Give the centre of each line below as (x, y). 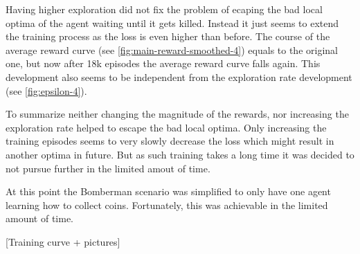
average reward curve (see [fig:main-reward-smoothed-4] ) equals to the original (172, 49)
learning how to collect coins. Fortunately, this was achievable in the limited (167, 205)
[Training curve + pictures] (63, 241)
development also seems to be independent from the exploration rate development (179, 76)
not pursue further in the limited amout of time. (108, 168)
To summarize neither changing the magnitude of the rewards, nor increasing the (177, 114)
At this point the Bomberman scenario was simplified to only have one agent (168, 191)
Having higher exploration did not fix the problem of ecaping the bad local (164, 9)
